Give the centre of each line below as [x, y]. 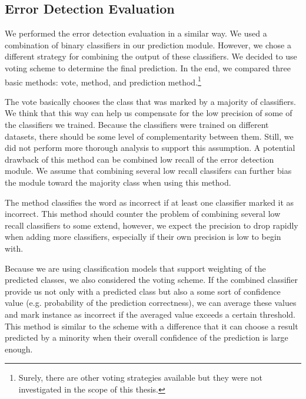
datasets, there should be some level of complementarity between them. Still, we [149, 136]
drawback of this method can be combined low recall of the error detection [139, 159]
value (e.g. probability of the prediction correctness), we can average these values [151, 303]
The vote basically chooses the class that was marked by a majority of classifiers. [151, 101]
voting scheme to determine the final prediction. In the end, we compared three [148, 67]
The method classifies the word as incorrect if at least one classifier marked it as [149, 202]
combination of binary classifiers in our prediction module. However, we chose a [148, 44]
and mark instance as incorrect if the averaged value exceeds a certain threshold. [150, 314]
